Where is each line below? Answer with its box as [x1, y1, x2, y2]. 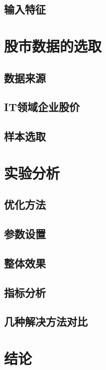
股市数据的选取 [4, 35, 102, 56]
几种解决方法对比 [4, 314, 88, 329]
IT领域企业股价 [4, 99, 80, 115]
